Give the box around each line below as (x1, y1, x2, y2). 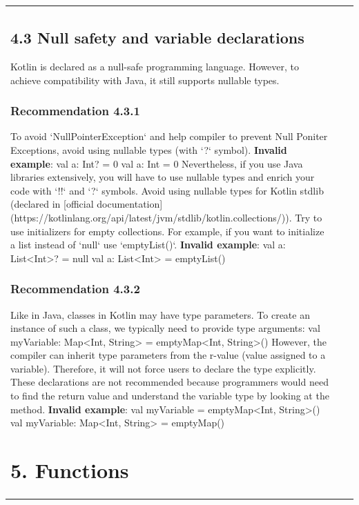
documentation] (97, 197, 163, 211)
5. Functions (10, 456, 129, 484)
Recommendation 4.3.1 (10, 102, 140, 119)
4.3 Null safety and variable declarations (10, 27, 304, 48)
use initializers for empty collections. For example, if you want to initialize (10, 224, 324, 238)
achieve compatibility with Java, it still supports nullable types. (10, 72, 280, 87)
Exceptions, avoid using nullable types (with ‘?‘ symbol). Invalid (10, 142, 287, 157)
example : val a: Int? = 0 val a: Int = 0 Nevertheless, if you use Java (10, 156, 303, 170)
